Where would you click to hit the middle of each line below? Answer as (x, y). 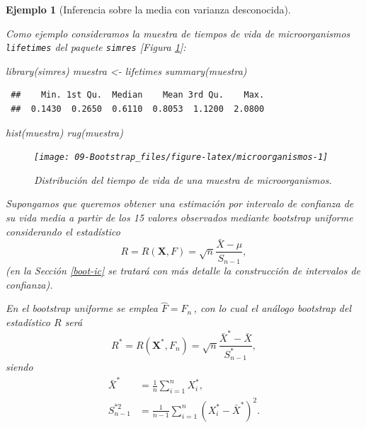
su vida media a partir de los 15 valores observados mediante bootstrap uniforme (179, 218)
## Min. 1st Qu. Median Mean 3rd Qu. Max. (138, 95)
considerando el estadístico (63, 231)
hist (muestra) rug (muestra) (64, 132)
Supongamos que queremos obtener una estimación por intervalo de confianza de (180, 203)
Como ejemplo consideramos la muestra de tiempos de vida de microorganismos (178, 33)
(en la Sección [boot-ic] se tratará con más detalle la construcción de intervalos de (183, 270)
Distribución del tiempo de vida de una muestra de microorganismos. (183, 179)
